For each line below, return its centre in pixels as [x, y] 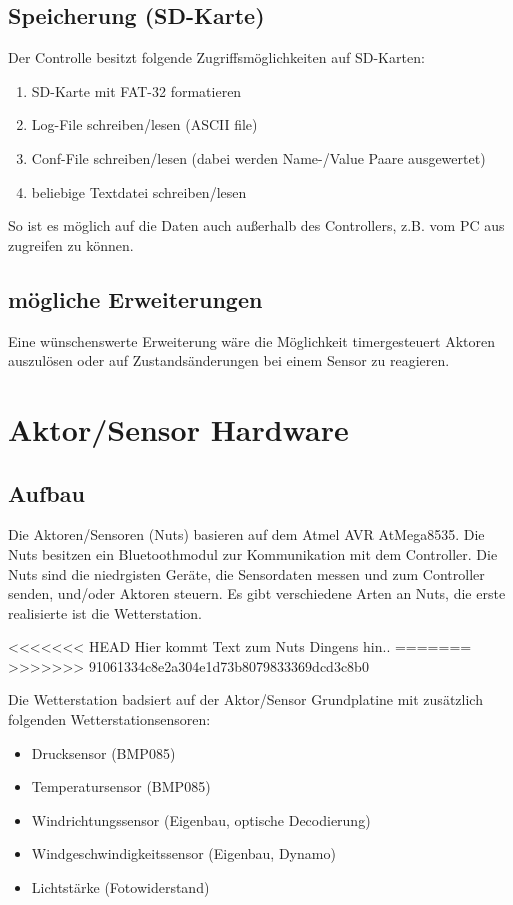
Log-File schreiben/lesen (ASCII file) [144, 124]
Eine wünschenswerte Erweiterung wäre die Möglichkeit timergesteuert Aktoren [251, 340]
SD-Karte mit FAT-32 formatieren [136, 90]
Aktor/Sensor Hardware [178, 428]
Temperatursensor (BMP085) [121, 786]
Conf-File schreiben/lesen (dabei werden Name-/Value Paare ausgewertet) [258, 157]
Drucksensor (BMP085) [103, 752]
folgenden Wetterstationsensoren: [109, 719]
